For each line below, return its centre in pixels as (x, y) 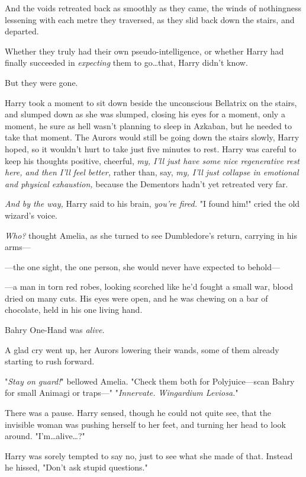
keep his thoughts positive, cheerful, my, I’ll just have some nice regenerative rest (152, 160)
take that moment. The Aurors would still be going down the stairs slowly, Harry (152, 137)
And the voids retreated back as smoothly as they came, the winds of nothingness (153, 8)
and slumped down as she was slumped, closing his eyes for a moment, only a (145, 114)
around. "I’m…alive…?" (45, 436)
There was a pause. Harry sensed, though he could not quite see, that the (138, 413)
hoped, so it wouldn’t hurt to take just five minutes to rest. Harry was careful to (151, 148)
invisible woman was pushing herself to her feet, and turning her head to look (145, 424)
